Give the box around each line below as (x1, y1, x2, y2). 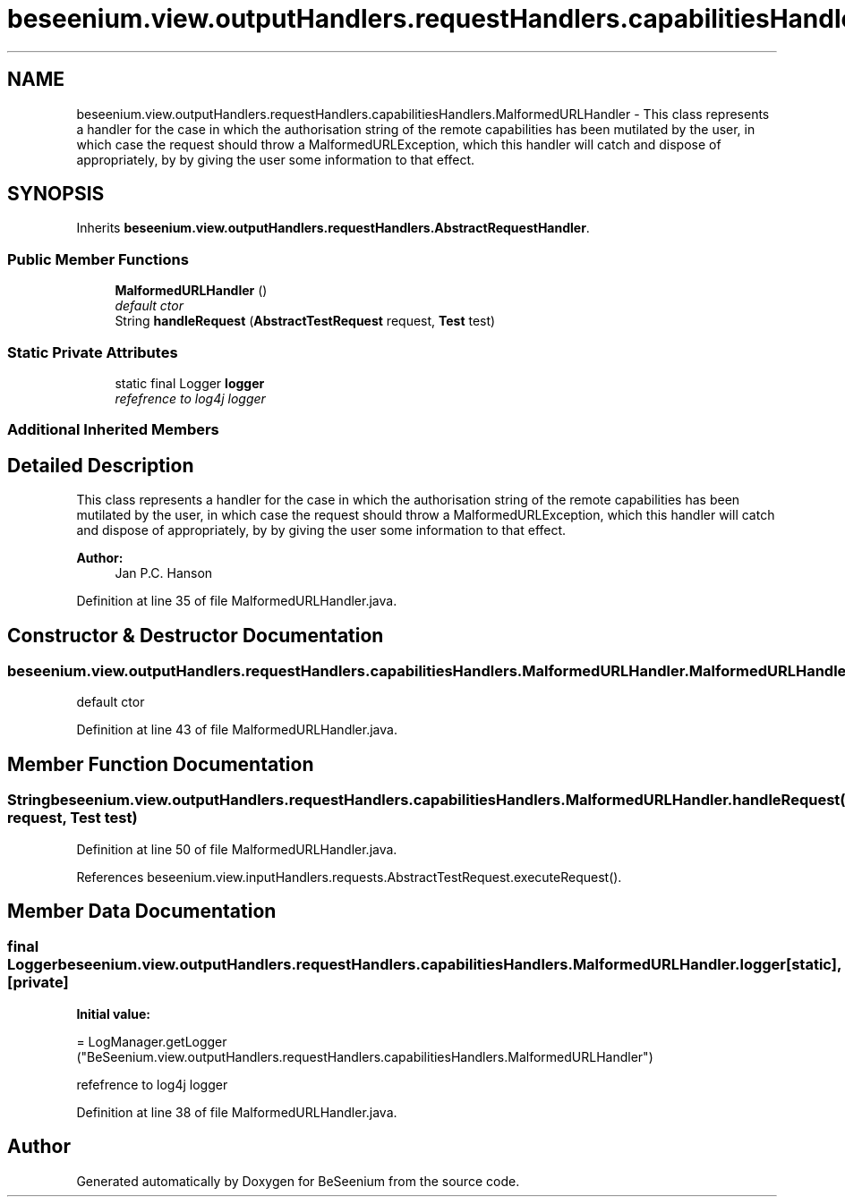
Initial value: (76, 1005, 150, 1022)
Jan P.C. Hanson (115, 565, 213, 581)
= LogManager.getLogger (76, 1033, 227, 1049)
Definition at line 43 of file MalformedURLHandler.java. (76, 722, 397, 738)
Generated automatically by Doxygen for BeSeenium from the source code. (76, 1173, 520, 1189)
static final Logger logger (115, 375, 265, 391)
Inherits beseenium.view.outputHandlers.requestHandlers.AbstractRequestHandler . (76, 220, 590, 236)
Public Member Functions (7, 250, 189, 268)
